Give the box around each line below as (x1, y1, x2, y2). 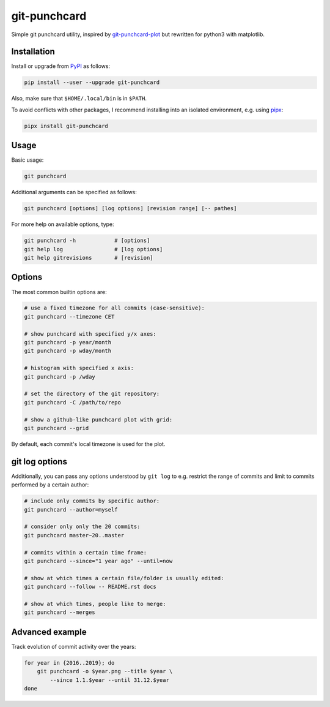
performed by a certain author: (11, 481, 89, 488)
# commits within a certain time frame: (24, 549, 147, 556)
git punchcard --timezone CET (24, 313, 115, 320)
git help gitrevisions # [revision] (24, 254, 153, 261)
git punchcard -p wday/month (24, 347, 112, 355)
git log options (11, 456, 67, 467)
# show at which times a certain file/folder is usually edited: (24, 575, 224, 581)
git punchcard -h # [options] (24, 237, 150, 244)
